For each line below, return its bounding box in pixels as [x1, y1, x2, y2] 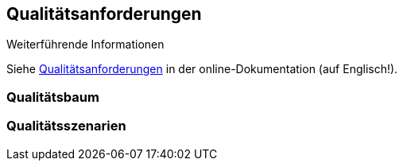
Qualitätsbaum [6, 88, 99, 105]
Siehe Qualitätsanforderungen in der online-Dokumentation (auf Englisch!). [6, 62, 398, 76]
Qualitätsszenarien [6, 118, 126, 134]
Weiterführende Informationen [6, 37, 165, 52]
